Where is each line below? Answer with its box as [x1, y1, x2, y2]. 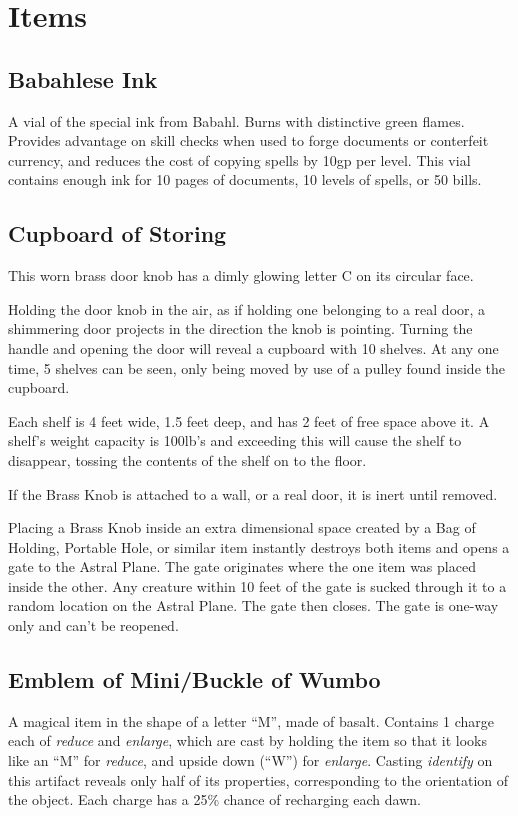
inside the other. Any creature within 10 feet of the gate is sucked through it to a [8, 575, 507, 596]
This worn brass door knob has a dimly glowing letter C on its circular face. [8, 265, 474, 286]
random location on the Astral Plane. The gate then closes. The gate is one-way [8, 595, 499, 616]
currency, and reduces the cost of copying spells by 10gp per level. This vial [8, 149, 471, 170]
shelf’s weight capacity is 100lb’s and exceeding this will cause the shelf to [8, 430, 462, 451]
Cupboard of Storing [8, 218, 227, 249]
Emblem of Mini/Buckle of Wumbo [8, 664, 381, 695]
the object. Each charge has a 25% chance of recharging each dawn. [8, 789, 421, 810]
